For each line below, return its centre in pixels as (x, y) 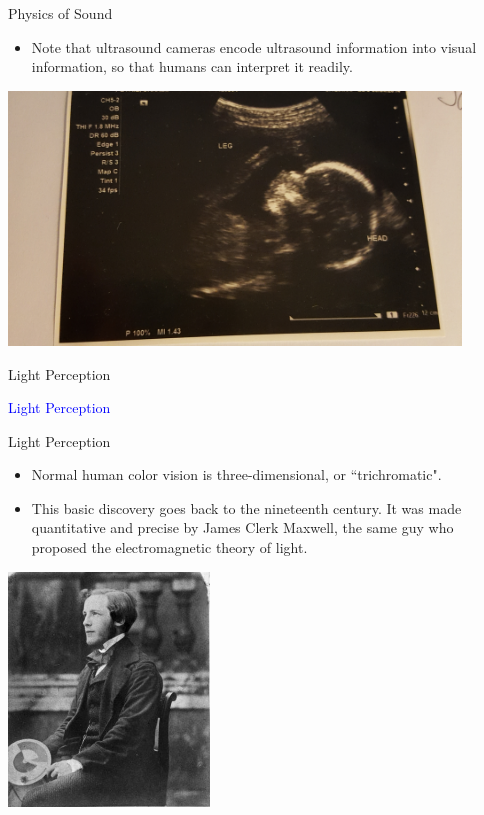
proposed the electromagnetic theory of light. (169, 547)
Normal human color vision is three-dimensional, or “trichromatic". (236, 474)
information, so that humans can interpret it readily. (192, 66)
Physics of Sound (60, 13)
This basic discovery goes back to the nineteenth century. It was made (246, 507)
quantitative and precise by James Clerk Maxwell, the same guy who (242, 527)
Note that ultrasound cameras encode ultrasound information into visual (254, 46)
